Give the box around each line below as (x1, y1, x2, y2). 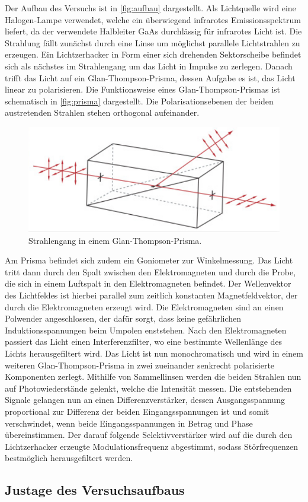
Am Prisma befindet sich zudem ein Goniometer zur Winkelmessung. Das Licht (5, 254, 293, 266)
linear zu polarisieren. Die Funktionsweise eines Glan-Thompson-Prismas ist (5, 83, 281, 96)
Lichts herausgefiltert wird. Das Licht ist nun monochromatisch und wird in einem (5, 347, 303, 359)
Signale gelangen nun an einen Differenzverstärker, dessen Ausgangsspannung (5, 393, 285, 406)
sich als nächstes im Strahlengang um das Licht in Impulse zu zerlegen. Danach (5, 59, 293, 72)
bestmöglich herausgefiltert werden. (5, 452, 133, 464)
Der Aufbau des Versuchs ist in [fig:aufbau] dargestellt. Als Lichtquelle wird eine (5, 2, 296, 14)
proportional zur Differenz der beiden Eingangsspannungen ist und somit (5, 405, 269, 417)
